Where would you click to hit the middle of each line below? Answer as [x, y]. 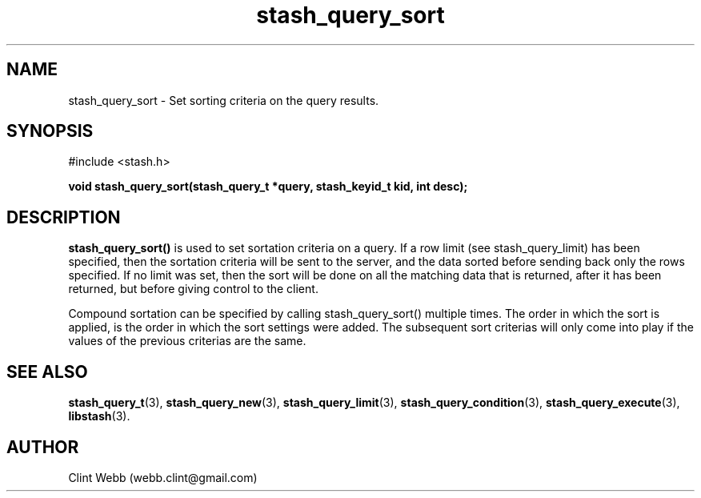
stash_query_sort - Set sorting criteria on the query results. [224, 100]
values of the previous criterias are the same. [187, 341]
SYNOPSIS [50, 131]
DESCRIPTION [64, 217]
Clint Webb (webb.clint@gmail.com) [163, 477]
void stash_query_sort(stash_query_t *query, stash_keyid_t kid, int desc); [268, 187]
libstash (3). [99, 416]
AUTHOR [43, 447]
